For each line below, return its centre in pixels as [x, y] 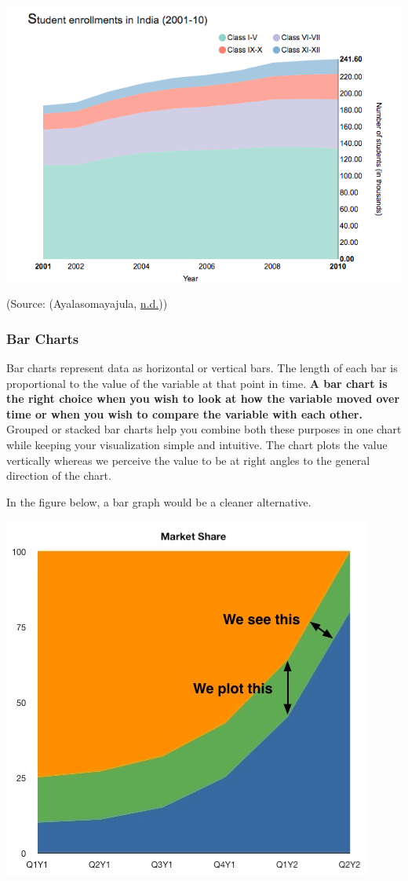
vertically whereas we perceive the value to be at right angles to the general [188, 460]
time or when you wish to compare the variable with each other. [184, 413]
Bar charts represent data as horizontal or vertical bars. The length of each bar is [202, 367]
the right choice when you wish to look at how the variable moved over [203, 398]
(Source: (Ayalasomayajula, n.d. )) [87, 303]
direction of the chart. [59, 475]
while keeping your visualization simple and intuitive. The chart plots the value [197, 444]
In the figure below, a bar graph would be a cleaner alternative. [159, 501]
